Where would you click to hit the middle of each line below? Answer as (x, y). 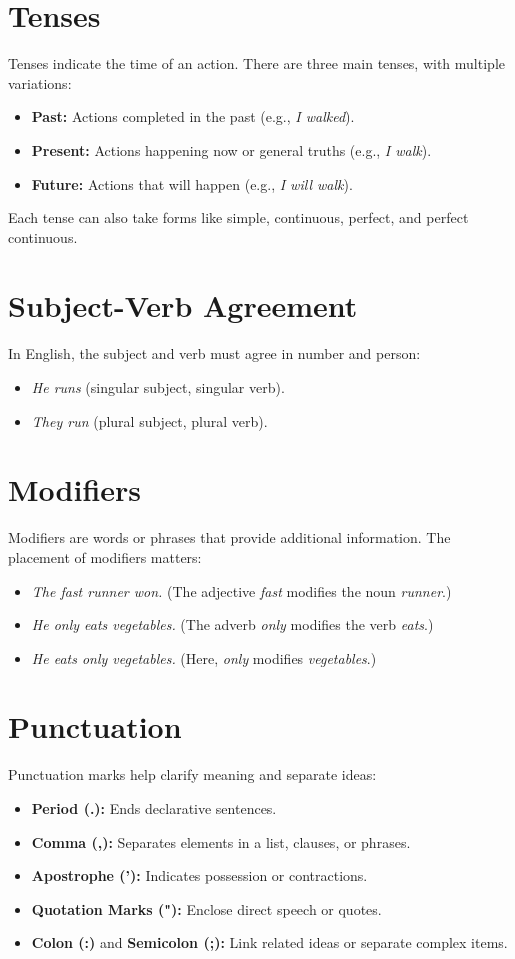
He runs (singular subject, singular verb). (158, 387)
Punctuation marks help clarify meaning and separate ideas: (192, 774)
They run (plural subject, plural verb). (149, 420)
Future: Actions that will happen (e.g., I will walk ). (192, 183)
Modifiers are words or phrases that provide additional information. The (229, 537)
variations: (40, 82)
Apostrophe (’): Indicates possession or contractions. (199, 875)
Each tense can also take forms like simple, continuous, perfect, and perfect (238, 217)
